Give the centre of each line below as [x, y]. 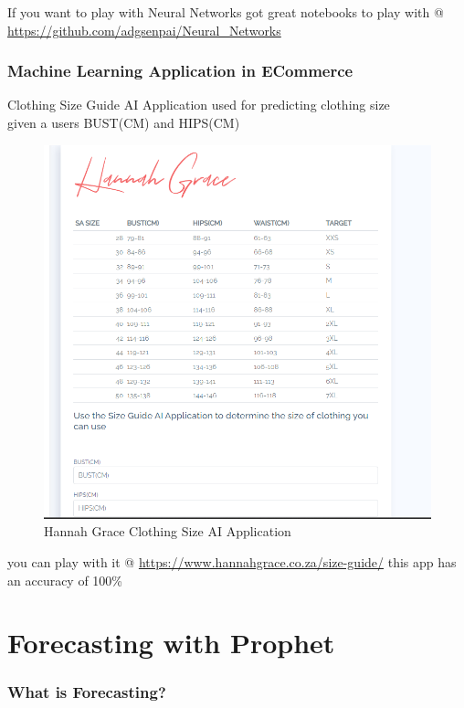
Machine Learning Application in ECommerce [180, 71]
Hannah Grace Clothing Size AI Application [168, 531]
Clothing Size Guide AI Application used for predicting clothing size [199, 105]
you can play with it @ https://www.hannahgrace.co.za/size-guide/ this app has [232, 561]
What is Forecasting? [87, 692]
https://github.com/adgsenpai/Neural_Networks [144, 30]
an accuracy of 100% [65, 580]
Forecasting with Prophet [171, 643]
